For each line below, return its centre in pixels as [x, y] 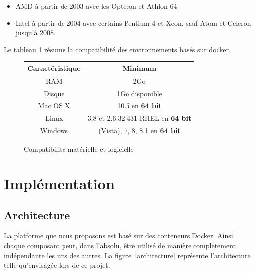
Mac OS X [54, 105]
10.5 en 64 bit [139, 105]
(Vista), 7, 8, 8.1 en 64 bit [139, 130]
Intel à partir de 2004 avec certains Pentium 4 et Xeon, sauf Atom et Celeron [133, 23]
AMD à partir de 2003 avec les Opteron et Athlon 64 [96, 6]
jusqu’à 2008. [36, 33]
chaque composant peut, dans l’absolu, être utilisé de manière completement [120, 245]
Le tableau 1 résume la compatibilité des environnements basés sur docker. [117, 49]
